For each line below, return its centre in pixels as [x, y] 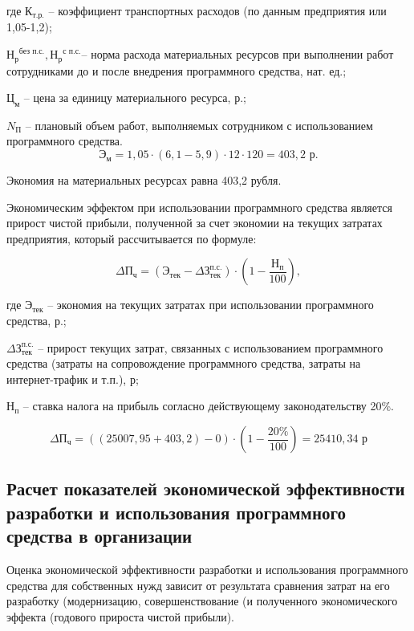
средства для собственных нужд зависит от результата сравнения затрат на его [198, 585]
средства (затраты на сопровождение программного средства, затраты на [184, 363]
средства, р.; [37, 321]
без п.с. [32, 51]
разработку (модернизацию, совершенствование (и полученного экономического [202, 601]
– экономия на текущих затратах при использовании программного [211, 305]
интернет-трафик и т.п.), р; [73, 379]
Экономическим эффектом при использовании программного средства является [199, 207]
